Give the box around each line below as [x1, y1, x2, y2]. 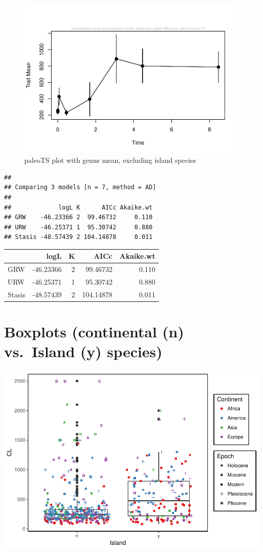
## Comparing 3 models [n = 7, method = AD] [4, 184, 156, 191]
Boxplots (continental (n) [4, 321, 184, 342]
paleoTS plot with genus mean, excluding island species [24, 155, 196, 165]
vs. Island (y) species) [4, 341, 162, 362]
